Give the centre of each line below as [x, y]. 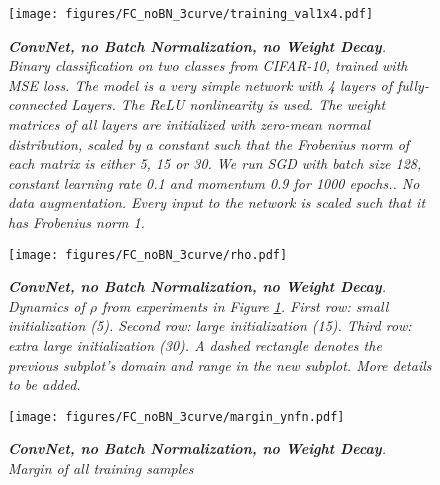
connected [37, 104]
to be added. [44, 384]
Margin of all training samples [101, 468]
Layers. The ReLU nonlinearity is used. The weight [228, 104]
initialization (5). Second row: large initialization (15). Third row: [210, 325]
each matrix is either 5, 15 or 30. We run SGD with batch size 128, [215, 163]
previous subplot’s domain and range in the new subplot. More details [220, 364]
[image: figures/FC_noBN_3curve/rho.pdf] [148, 254]
